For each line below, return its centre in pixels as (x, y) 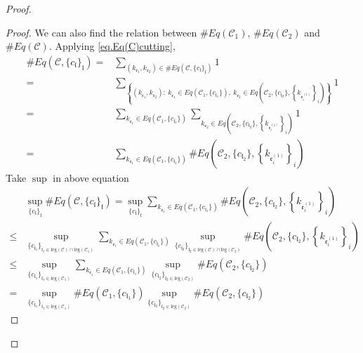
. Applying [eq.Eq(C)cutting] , (112, 46)
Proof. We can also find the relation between (101, 32)
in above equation (91, 177)
